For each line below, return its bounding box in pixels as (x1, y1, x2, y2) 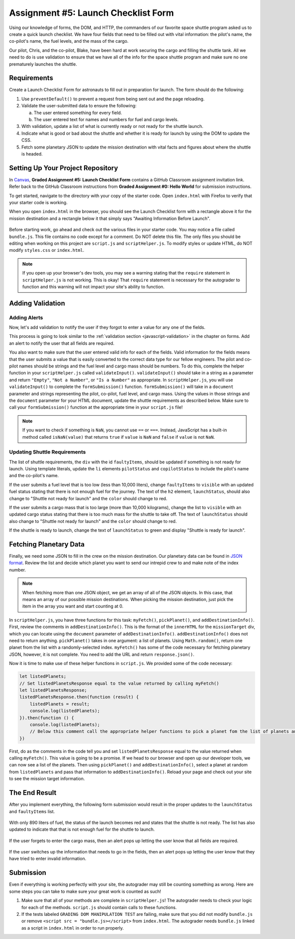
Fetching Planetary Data (9, 540, 85, 548)
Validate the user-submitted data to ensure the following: (21, 103, 137, 109)
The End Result (9, 788, 57, 797)
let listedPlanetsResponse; (19, 687, 87, 693)
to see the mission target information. (9, 776, 85, 782)
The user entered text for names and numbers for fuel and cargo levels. (33, 116, 179, 122)
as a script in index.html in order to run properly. (21, 925, 124, 931)
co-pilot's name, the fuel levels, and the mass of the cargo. (9, 38, 129, 44)
